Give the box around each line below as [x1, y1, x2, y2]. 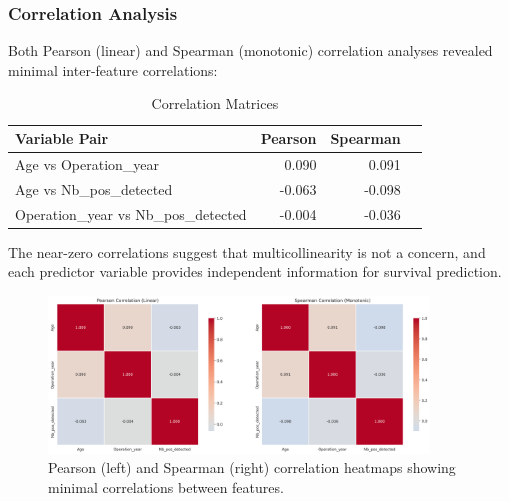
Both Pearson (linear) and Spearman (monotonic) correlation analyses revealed [8, 40, 493, 61]
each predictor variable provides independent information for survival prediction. [8, 261, 502, 282]
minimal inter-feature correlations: [8, 59, 218, 80]
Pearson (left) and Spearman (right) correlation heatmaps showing [48, 457, 456, 478]
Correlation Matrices [151, 93, 279, 114]
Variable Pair [15, 128, 109, 148]
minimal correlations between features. [48, 477, 284, 497]
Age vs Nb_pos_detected [15, 178, 173, 199]
